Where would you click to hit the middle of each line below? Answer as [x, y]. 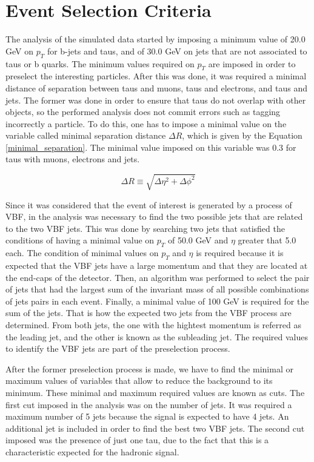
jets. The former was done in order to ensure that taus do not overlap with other [156, 100]
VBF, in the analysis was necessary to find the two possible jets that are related [154, 216]
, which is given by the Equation [242, 135]
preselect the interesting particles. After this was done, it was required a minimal [156, 76]
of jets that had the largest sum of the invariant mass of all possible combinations [157, 289]
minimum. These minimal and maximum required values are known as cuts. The [155, 392]
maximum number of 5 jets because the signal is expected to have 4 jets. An [147, 416]
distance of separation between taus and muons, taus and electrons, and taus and [157, 87]
